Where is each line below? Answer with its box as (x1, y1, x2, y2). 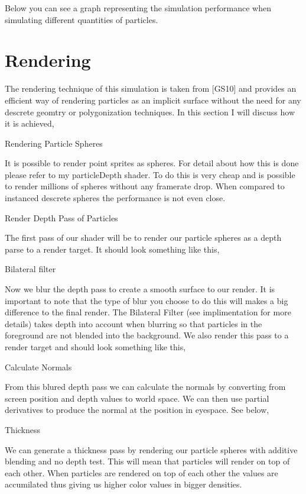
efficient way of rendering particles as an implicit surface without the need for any (5, 93, 301, 106)
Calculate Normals (5, 360, 72, 373)
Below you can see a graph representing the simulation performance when (5, 2, 271, 14)
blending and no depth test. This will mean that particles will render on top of (5, 455, 290, 467)
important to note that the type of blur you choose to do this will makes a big (5, 294, 288, 306)
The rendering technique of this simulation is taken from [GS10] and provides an (5, 82, 297, 95)
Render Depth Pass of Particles (5, 211, 118, 224)
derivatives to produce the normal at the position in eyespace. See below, (5, 403, 269, 416)
